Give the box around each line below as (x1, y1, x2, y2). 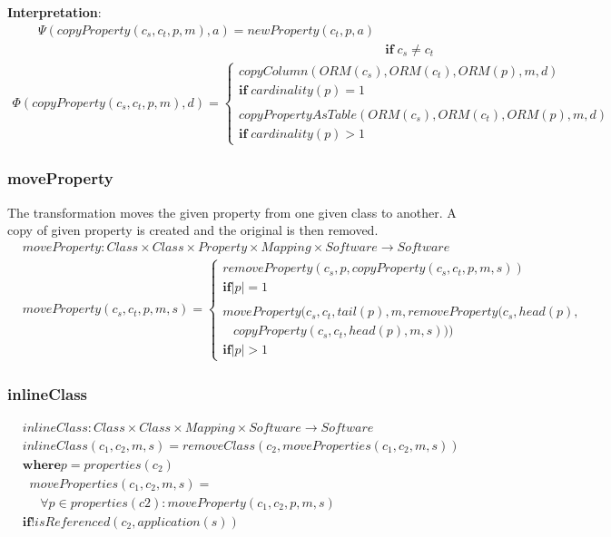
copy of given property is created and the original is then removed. (7, 220, 379, 239)
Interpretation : (7, 3, 102, 21)
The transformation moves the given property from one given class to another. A (7, 202, 457, 221)
